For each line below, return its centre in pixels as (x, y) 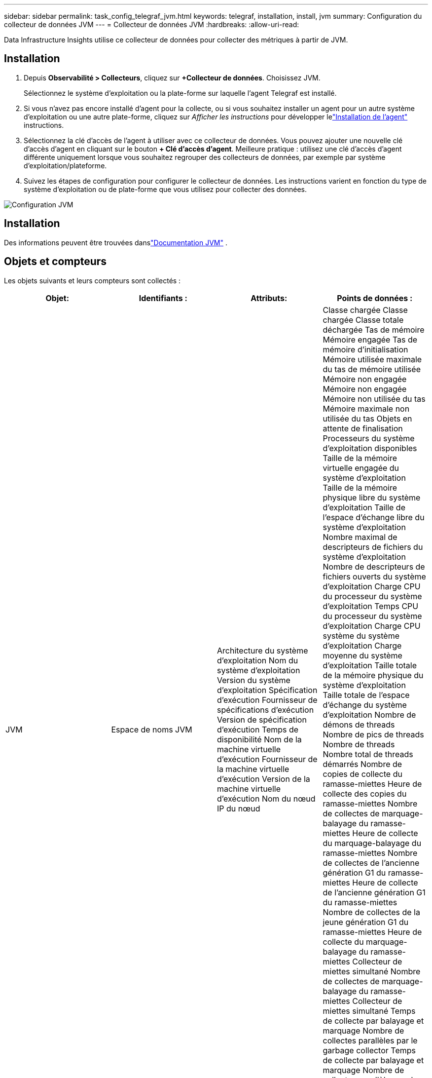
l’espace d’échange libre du (374, 517)
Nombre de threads (359, 744)
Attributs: (269, 298)
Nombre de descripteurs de (374, 566)
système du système (361, 635)
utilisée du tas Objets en (367, 418)
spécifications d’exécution (266, 710)
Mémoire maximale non (366, 408)
